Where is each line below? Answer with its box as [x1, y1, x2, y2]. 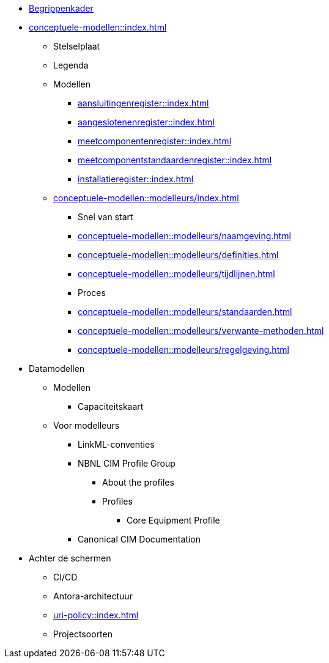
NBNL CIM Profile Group [78, 458, 176, 469]
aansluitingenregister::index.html [78, 98, 209, 108]
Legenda [53, 60, 89, 70]
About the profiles [102, 477, 174, 487]
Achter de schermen [29, 553, 111, 563]
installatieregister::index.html [78, 174, 194, 184]
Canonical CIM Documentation [78, 534, 201, 544]
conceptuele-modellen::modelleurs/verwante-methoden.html [78, 325, 324, 336]
